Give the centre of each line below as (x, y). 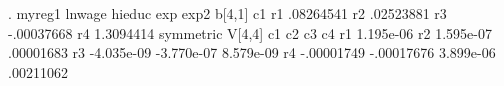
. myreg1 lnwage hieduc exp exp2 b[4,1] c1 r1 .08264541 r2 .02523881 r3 (227, 13)
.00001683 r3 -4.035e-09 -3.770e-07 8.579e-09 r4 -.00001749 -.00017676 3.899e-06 (252, 52)
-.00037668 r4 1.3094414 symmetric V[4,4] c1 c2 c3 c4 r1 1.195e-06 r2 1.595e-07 (250, 32)
